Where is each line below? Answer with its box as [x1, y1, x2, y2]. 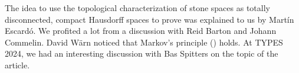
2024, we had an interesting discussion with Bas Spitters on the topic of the [5, 47, 278, 60]
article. [5, 58, 30, 71]
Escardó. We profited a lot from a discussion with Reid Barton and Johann [5, 25, 277, 37]
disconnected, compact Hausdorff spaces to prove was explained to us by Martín [5, 13, 294, 25]
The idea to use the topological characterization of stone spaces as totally [5, 2, 270, 13]
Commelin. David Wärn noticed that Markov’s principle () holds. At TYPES [5, 36, 283, 48]
